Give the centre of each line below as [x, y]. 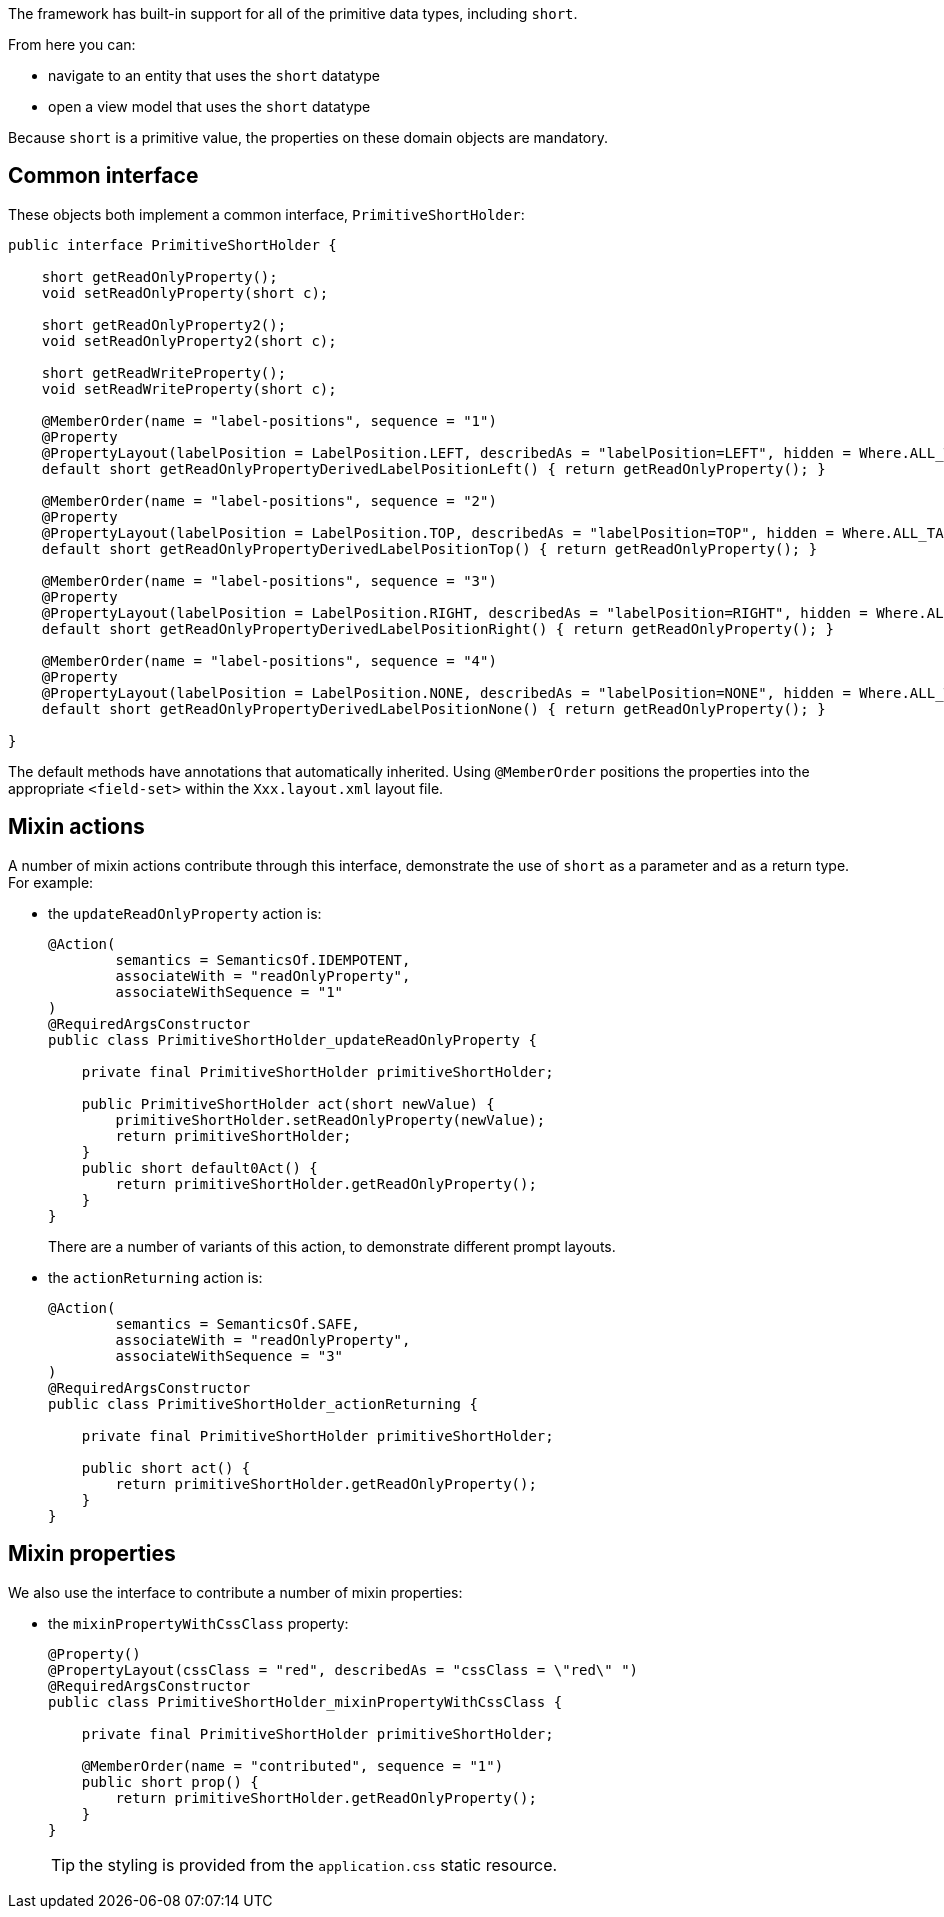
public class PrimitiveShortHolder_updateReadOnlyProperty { [292, 1039]
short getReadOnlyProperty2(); [164, 324]
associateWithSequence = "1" [229, 991]
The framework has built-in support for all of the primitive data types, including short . [293, 13]
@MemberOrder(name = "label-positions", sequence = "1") [269, 420]
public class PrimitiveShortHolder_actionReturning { [263, 1403]
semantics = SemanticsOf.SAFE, [237, 1323]
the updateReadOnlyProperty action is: [185, 913]
